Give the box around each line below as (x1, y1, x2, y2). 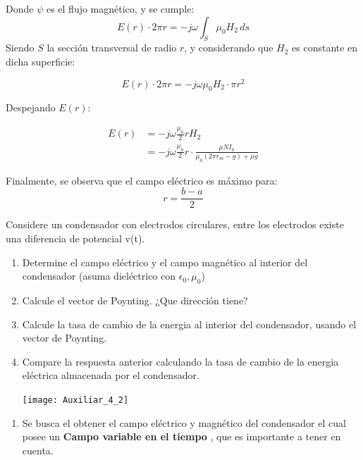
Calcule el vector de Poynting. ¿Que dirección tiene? (22, 292, 248, 307)
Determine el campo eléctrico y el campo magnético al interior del (22, 254, 308, 269)
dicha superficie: (6, 54, 75, 68)
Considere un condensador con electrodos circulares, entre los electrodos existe (6, 217, 344, 232)
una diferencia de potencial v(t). (6, 230, 145, 245)
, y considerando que (184, 40, 273, 55)
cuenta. (22, 442, 54, 457)
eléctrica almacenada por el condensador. (22, 368, 199, 383)
